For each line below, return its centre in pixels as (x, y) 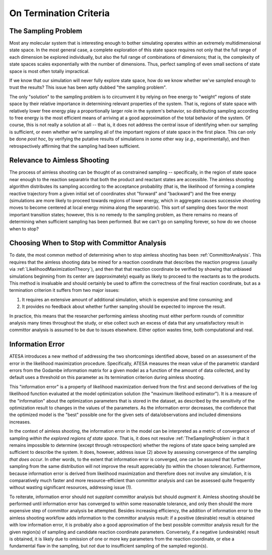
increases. (20, 422)
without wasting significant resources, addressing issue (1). (71, 488)
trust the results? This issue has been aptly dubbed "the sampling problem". (88, 88)
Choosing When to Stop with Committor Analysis (88, 243)
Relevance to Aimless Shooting (59, 160)
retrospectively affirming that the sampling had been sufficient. (75, 146)
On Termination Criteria (60, 13)
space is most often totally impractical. (50, 71)
